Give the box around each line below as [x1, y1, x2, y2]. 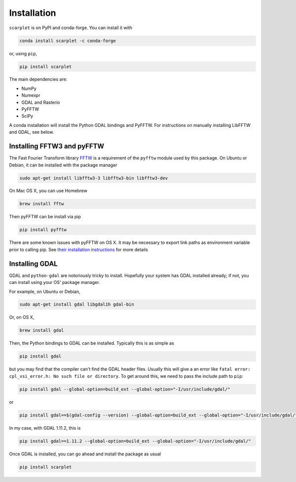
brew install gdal [19, 327, 64, 333]
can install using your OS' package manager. [9, 280, 100, 285]
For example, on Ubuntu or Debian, [9, 288, 80, 294]
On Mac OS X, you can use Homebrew [9, 188, 87, 194]
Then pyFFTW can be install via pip [9, 214, 81, 220]
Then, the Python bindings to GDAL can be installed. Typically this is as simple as [9, 340, 175, 346]
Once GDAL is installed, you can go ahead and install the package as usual [9, 451, 161, 457]
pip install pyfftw [19, 227, 67, 233]
